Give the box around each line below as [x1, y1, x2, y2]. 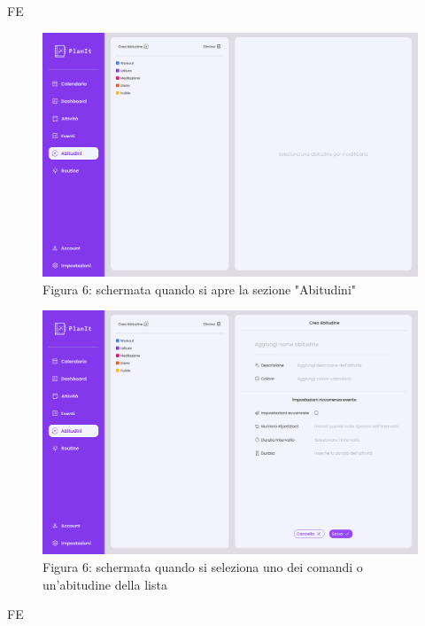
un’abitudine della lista [42, 575, 167, 593]
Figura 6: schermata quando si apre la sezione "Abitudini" [42, 279, 357, 298]
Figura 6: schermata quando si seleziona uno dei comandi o [42, 558, 363, 576]
